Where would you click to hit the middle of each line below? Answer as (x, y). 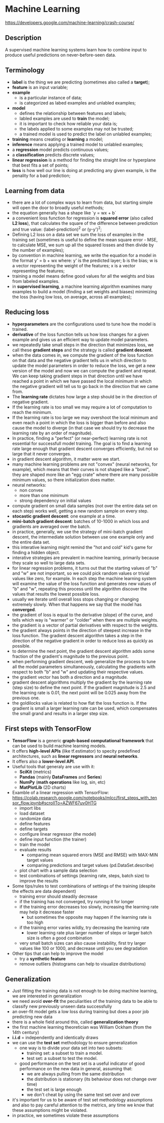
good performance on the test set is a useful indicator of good (82, 1063)
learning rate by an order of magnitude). (52, 433)
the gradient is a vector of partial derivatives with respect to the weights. (85, 625)
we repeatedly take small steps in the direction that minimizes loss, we (83, 345)
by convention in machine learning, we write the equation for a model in (84, 256)
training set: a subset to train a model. (65, 1053)
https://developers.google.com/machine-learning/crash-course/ (70, 22)
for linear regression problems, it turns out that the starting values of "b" (85, 568)
